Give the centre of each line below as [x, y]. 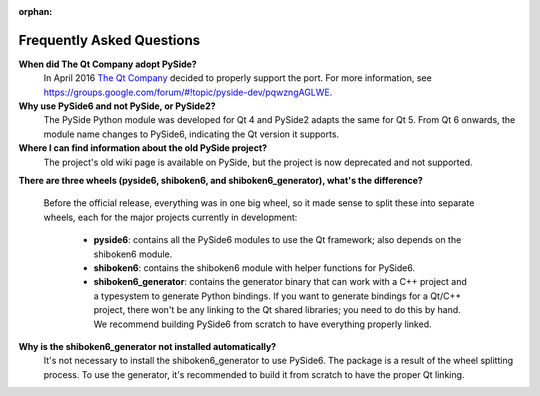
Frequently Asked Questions [109, 40]
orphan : [35, 11]
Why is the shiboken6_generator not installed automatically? [147, 346]
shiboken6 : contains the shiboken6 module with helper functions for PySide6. [254, 267]
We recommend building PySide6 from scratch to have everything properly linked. [262, 324]
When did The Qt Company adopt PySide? [107, 64]
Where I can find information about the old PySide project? [143, 148]
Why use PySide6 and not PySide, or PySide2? [117, 106]
